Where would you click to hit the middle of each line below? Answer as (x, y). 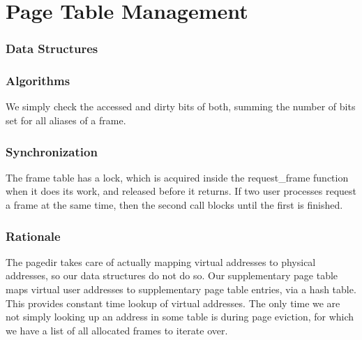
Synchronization (52, 151)
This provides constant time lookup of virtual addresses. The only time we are (173, 303)
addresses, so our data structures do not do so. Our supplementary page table (172, 275)
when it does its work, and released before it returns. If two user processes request (181, 191)
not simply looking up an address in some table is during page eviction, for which (180, 317)
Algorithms (38, 81)
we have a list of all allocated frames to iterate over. (117, 330)
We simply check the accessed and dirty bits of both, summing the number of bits (181, 106)
